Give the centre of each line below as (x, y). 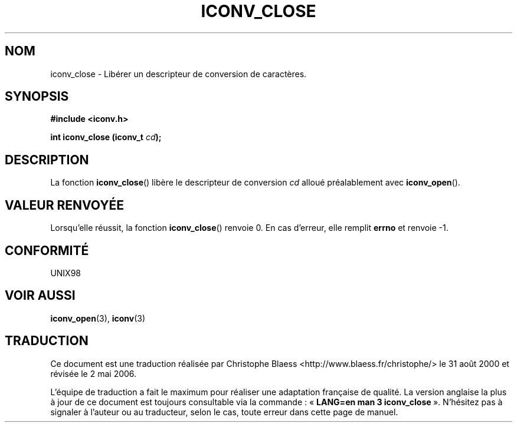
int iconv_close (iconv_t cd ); (106, 137)
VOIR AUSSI (40, 296)
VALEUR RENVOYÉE (64, 205)
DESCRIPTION (47, 160)
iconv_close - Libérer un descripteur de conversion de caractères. (179, 74)
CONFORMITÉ (47, 250)
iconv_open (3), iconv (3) (98, 318)
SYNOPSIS (37, 97)
